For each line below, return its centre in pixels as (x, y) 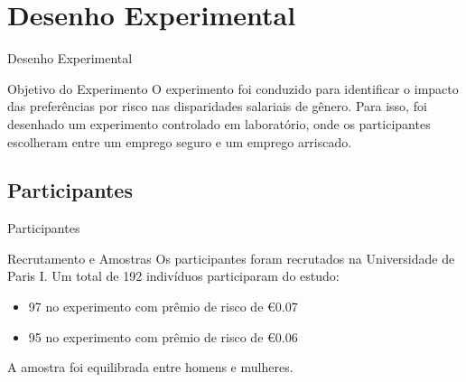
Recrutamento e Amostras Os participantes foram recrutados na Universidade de (231, 258)
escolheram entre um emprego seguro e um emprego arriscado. (180, 141)
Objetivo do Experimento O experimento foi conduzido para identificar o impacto (233, 88)
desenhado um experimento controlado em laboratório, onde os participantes (219, 123)
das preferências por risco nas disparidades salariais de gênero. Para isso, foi (217, 106)
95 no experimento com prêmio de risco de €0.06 (163, 336)
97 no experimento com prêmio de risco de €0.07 (163, 307)
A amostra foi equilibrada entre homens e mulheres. (150, 367)
